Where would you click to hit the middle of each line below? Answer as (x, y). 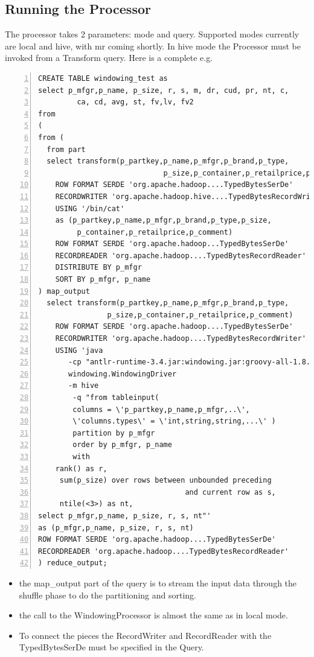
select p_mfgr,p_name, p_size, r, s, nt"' (125, 516)
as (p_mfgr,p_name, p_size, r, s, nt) (116, 528)
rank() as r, (81, 468)
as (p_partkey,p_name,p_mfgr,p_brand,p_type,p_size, (163, 221)
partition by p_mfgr (114, 433)
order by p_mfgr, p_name (122, 445)
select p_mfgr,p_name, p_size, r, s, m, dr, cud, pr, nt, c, (164, 90)
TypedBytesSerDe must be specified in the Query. (111, 647)
